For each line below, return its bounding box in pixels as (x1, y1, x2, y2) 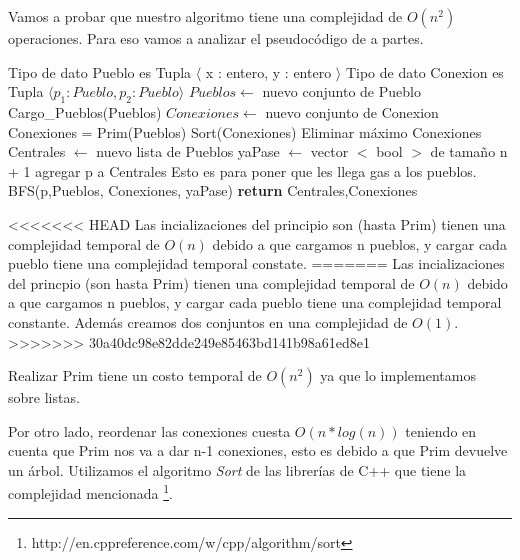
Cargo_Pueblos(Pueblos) (8, 101, 162, 122)
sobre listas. (8, 387, 80, 408)
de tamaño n (430, 141, 508, 162)
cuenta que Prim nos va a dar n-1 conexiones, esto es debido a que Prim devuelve (8, 440, 508, 461)
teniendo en (405, 420, 477, 441)
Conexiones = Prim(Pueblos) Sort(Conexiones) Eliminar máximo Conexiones (8, 121, 482, 142)
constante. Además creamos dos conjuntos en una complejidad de (8, 311, 408, 332)
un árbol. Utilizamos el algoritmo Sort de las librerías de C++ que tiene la (8, 459, 467, 480)
